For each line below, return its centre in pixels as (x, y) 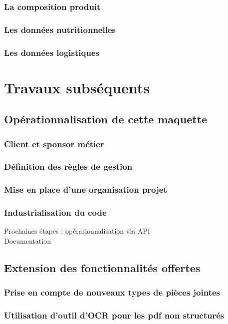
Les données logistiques (52, 52)
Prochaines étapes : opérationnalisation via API (77, 231)
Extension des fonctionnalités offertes (102, 268)
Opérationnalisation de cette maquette (106, 119)
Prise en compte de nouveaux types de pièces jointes (112, 292)
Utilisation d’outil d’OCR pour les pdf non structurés (114, 315)
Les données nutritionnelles (60, 29)
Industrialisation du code (55, 212)
